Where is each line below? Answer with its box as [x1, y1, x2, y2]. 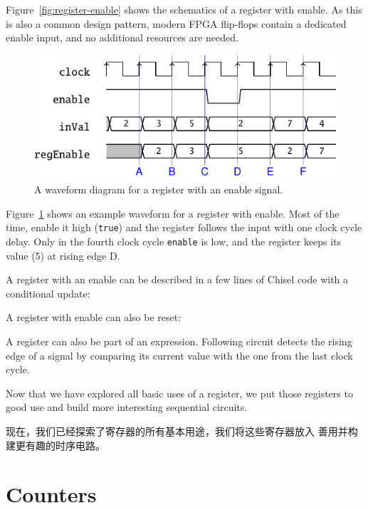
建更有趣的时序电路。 [6, 437, 105, 452]
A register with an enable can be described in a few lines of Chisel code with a [6, 272, 349, 287]
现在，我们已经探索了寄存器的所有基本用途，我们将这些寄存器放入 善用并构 [6, 423, 358, 438]
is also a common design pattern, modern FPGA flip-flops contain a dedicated [6, 16, 347, 31]
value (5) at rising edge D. [6, 248, 120, 263]
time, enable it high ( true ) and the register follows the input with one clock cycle [6, 220, 362, 235]
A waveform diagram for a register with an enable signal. [34, 182, 283, 197]
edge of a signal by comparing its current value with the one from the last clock [6, 347, 353, 362]
